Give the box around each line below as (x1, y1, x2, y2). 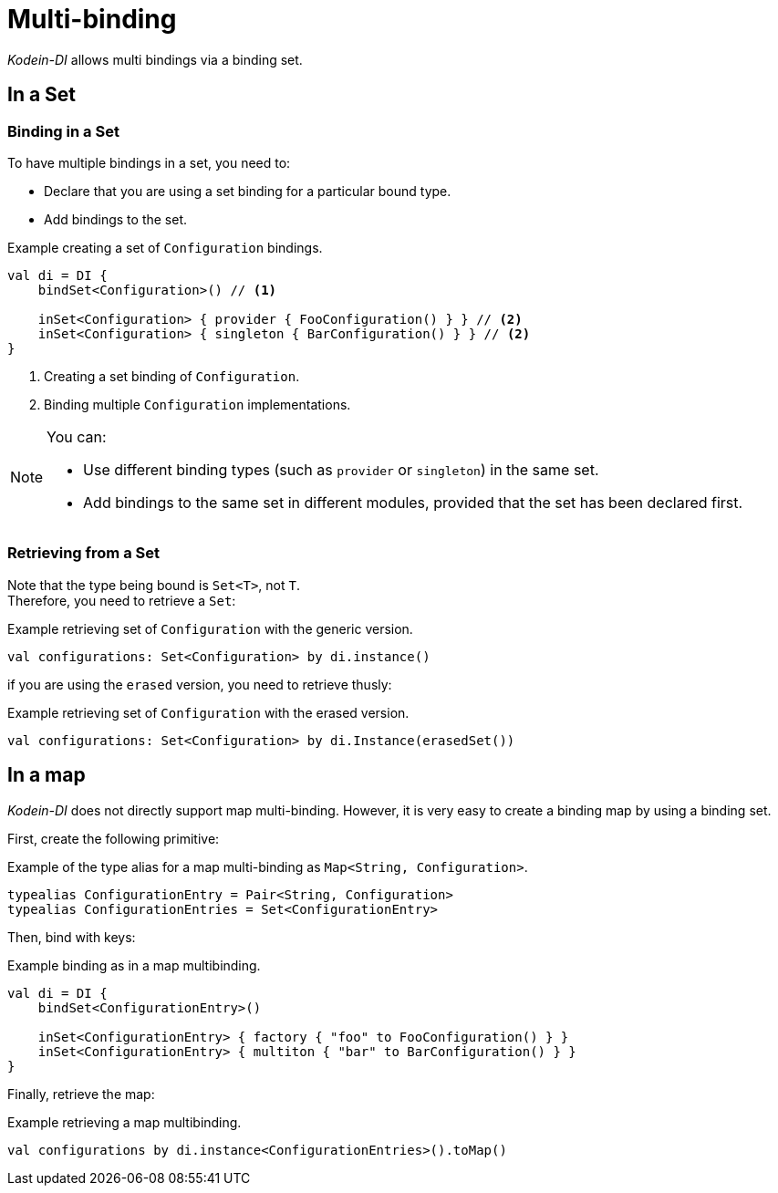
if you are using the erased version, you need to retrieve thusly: (7, 676, 392, 692)
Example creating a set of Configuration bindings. (7, 239, 323, 255)
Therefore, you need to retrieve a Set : (7, 592, 236, 608)
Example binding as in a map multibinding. (7, 957, 261, 973)
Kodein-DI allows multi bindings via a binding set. (7, 51, 303, 67)
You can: (47, 427, 107, 446)
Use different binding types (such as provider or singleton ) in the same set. (83, 460, 599, 479)
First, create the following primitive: (7, 830, 220, 846)
